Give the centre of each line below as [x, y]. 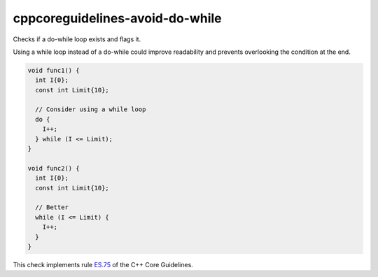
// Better [52, 207]
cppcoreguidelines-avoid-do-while [117, 18]
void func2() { [54, 168]
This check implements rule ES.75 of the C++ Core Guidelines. [103, 264]
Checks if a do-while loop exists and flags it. [77, 39]
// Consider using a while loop [91, 109]
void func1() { [54, 70]
